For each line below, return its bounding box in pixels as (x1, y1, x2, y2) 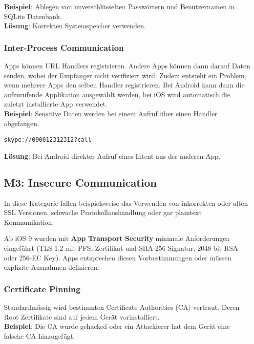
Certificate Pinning (4, 282, 81, 295)
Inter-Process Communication (4, 41, 124, 53)
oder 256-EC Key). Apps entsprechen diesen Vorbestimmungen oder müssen (4, 252, 232, 262)
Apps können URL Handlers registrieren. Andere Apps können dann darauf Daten (4, 61, 251, 70)
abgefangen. (4, 118, 39, 128)
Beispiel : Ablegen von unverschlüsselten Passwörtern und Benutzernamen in (4, 1, 235, 11)
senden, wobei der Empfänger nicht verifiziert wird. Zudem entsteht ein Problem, (4, 70, 247, 80)
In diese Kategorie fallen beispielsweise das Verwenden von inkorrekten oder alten (4, 197, 248, 208)
